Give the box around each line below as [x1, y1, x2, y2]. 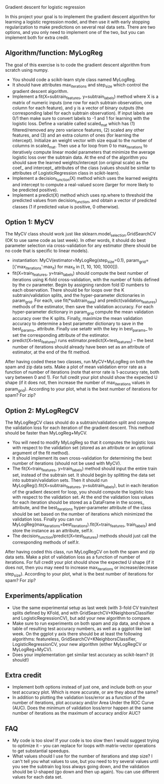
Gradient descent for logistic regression [5, 4, 85, 10]
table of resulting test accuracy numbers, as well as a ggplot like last [12, 625, 151, 631]
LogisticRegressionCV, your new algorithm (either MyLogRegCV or [12, 641, 147, 647]
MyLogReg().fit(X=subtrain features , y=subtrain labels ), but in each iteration [12, 482, 159, 490]
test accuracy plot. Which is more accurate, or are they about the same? [12, 689, 159, 695]
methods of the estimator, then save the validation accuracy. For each [12, 304, 154, 310]
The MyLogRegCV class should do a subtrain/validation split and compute [5, 420, 155, 426]
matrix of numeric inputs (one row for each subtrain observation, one [12, 100, 152, 106]
